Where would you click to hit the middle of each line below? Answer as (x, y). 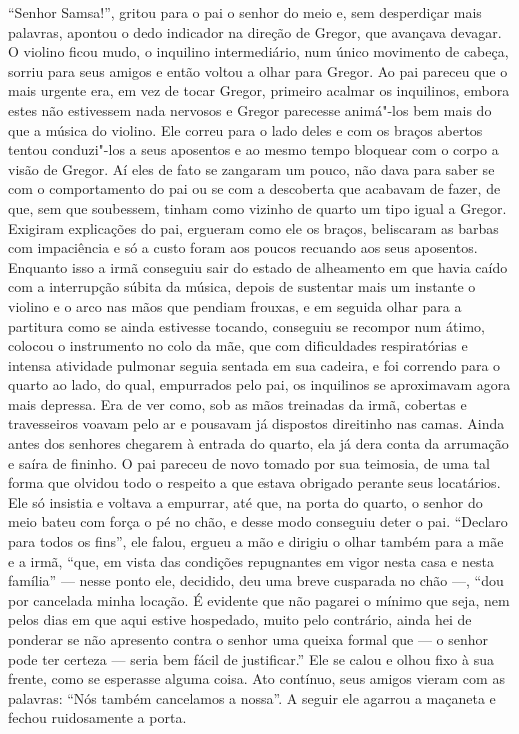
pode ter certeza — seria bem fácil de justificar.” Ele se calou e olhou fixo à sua (251, 658)
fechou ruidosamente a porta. (97, 717)
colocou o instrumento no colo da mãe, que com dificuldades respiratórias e (238, 345)
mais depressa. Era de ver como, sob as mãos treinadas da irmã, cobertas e (237, 403)
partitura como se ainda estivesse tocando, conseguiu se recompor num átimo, (246, 325)
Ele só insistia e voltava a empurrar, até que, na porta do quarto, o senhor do (245, 501)
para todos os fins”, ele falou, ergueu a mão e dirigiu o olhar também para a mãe (256, 541)
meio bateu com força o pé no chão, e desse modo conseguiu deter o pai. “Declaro (258, 521)
